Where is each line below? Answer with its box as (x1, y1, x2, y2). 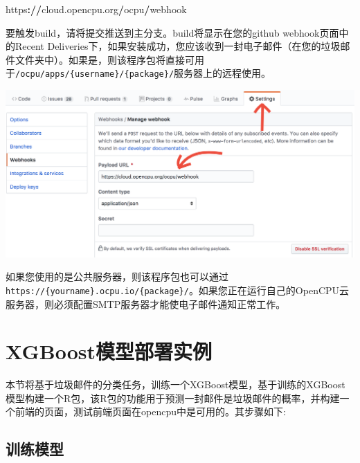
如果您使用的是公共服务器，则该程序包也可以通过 (6, 269, 228, 284)
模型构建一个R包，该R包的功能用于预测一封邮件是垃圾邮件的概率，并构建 (6, 390, 340, 405)
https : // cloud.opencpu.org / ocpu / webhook (6, 2, 187, 16)
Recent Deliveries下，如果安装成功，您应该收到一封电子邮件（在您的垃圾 (15, 39, 341, 53)
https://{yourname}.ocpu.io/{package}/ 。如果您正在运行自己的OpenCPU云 (6, 282, 350, 297)
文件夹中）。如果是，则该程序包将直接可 (15, 52, 195, 66)
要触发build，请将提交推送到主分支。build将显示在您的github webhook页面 (6, 25, 339, 39)
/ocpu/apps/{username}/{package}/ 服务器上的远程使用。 (15, 66, 271, 80)
